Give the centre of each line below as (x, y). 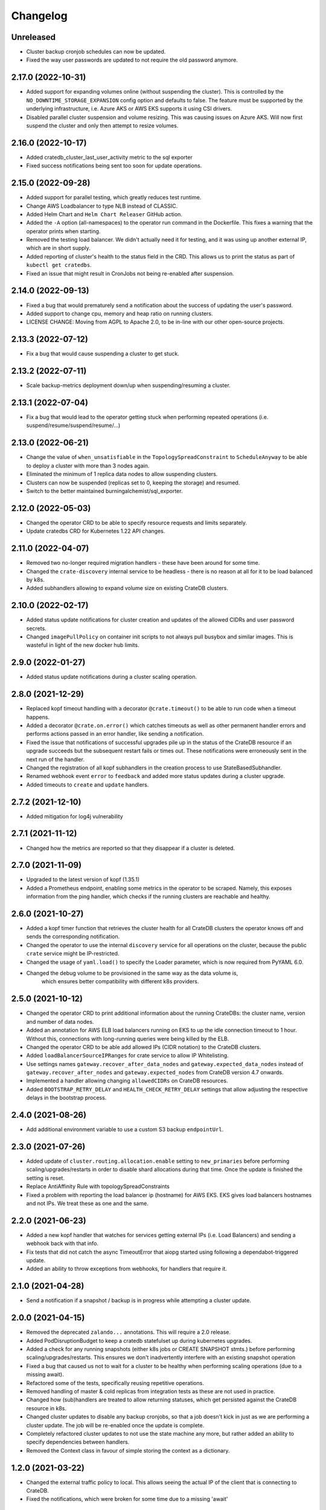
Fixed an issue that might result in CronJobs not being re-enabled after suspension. (130, 273)
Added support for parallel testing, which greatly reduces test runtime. (114, 198)
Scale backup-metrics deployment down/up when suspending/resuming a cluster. (128, 385)
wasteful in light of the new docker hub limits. (83, 645)
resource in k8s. (46, 1408)
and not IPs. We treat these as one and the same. (88, 1203)
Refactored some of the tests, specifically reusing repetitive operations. (115, 1383)
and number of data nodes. (60, 1021)
